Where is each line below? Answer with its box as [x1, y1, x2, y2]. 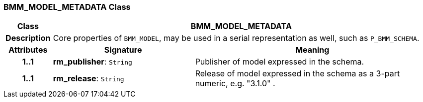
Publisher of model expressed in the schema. [195, 57, 364, 67]
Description [5, 33, 51, 43]
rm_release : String [53, 73, 124, 84]
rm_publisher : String [53, 57, 132, 67]
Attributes [8, 45, 48, 55]
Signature [104, 45, 142, 55]
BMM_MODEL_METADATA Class [3, 2, 131, 12]
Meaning [295, 45, 330, 55]
